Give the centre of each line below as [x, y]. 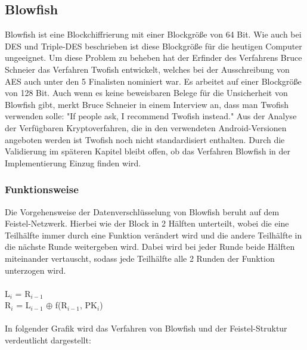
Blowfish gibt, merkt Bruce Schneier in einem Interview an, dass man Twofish [147, 104]
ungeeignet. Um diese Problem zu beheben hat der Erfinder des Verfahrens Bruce [153, 58]
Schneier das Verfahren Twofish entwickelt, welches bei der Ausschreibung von [147, 69]
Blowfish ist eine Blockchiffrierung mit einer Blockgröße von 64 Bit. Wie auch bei [153, 34]
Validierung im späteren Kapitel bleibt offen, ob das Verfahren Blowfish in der [148, 151]
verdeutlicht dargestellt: [48, 340]
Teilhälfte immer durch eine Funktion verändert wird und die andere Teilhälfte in [153, 235]
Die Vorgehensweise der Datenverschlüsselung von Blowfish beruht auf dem [142, 211]
